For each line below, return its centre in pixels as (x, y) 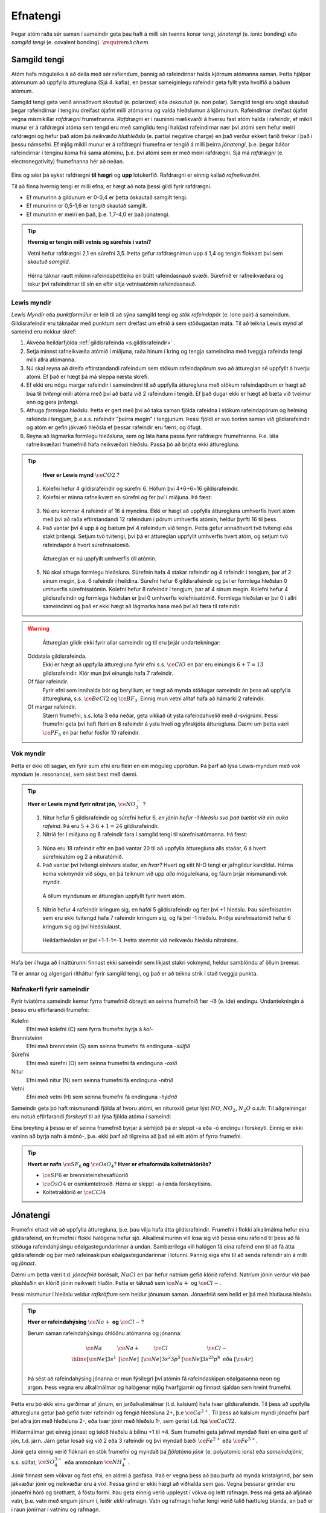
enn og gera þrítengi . (52, 402)
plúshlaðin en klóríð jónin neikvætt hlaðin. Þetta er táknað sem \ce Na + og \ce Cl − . (116, 1283)
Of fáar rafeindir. (48, 681)
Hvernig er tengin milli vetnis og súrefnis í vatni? (89, 242)
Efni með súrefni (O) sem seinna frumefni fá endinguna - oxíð (102, 1063)
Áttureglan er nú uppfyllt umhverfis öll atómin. (100, 558)
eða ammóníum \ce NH (93, 1462)
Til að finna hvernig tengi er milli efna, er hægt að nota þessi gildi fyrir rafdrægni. (111, 186)
